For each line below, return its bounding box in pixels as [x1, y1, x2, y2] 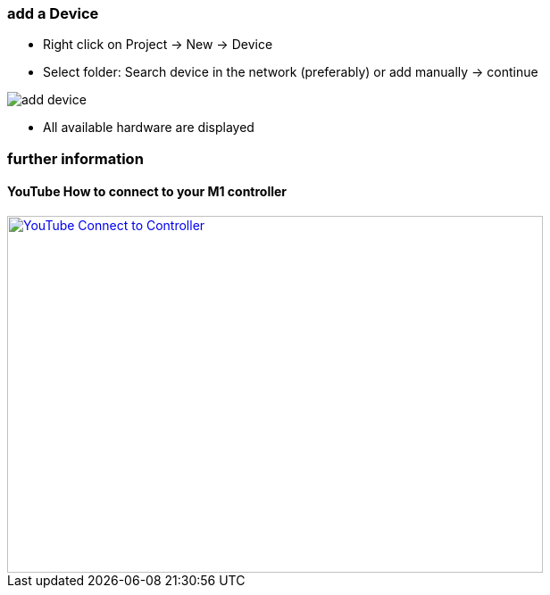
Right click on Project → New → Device [43, 37, 273, 53]
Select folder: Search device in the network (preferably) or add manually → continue [43, 64, 538, 80]
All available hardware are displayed [43, 120, 254, 136]
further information [7, 149, 144, 168]
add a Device [7, 4, 99, 22]
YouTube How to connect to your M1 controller [7, 184, 287, 200]
